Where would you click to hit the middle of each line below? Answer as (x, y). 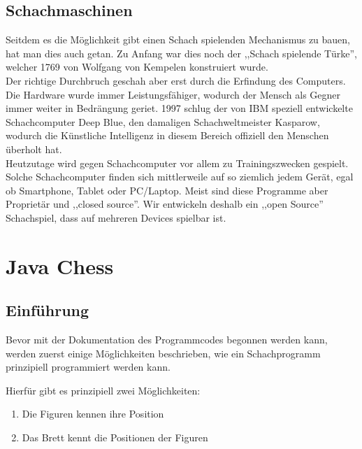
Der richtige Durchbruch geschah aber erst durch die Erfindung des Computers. (176, 80)
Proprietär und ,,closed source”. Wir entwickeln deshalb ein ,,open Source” (165, 204)
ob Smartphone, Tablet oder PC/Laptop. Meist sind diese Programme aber (167, 190)
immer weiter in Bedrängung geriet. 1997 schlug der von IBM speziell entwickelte (179, 108)
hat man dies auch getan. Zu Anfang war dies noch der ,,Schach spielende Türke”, (181, 53)
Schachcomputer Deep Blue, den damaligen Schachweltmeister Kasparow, (163, 121)
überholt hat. (34, 149)
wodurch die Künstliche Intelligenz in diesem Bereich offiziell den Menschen (167, 135)
